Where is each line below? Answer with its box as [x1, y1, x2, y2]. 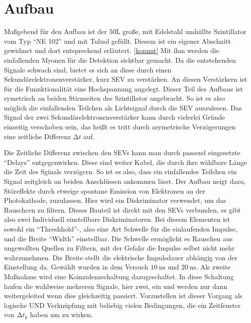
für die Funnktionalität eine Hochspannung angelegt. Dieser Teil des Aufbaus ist [4, 83, 243, 93]
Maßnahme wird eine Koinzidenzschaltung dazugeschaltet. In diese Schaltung [4, 271, 234, 281]
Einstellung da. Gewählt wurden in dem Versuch [4, 262, 148, 272]
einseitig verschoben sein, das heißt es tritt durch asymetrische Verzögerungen [4, 122, 236, 132]
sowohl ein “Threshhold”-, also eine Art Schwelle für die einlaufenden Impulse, [4, 224, 237, 233]
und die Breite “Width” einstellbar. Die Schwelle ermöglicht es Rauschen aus [4, 233, 233, 243]
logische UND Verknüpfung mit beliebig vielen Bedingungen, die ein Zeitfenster [4, 300, 241, 310]
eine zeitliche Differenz [4, 131, 71, 141]
